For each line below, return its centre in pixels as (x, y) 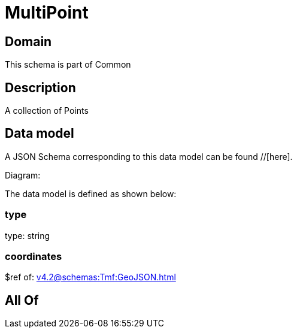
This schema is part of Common (68, 65)
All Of (22, 300)
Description (40, 87)
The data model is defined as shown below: (91, 193)
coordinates (34, 256)
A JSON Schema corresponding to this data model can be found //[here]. (149, 156)
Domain (28, 41)
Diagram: (23, 175)
